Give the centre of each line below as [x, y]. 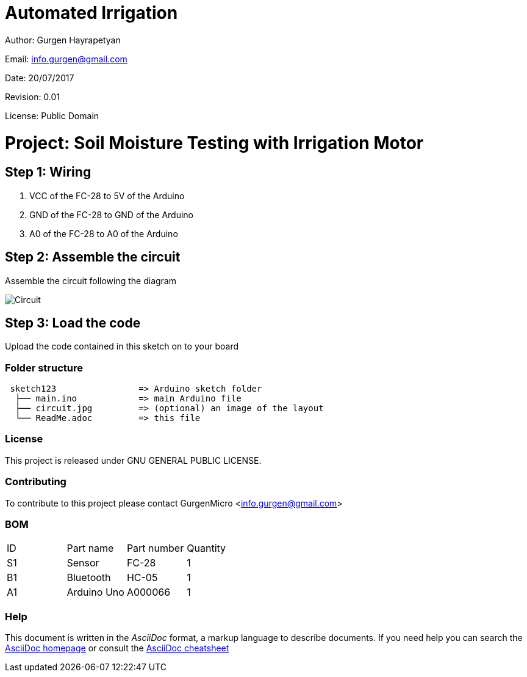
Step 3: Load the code [73, 323]
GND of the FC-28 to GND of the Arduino [111, 214]
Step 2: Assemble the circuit [93, 257]
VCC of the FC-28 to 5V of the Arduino [107, 196]
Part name [90, 548]
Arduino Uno [95, 592]
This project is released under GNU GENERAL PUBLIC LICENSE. [133, 460]
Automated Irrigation [91, 13]
